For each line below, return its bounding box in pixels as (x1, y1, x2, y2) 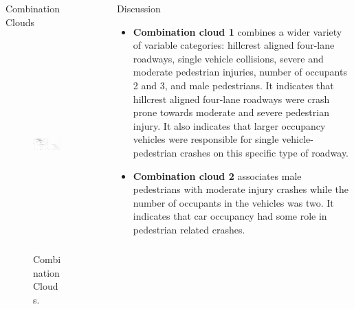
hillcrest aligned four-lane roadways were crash (133, 91, 330, 106)
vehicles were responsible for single (133, 132, 279, 146)
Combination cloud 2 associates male (133, 168, 302, 183)
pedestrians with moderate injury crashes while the (133, 182, 349, 196)
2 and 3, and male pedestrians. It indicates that (133, 78, 334, 92)
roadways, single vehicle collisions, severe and (133, 51, 324, 65)
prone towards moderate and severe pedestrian (133, 105, 329, 119)
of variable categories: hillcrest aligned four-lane (133, 38, 335, 52)
